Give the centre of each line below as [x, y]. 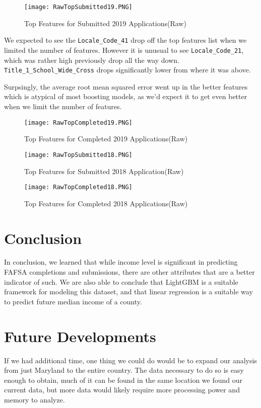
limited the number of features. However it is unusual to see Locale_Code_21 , [124, 50]
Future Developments [80, 336]
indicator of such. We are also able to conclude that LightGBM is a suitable [121, 281]
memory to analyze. [35, 399]
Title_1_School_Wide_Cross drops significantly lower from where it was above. [127, 70]
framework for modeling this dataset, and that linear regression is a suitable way [128, 292]
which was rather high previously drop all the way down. [92, 60]
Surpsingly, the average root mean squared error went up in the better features [126, 86]
